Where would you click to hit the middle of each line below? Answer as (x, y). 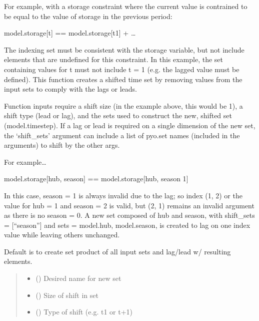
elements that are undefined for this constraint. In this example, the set (113, 59)
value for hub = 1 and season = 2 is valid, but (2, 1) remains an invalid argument (129, 205)
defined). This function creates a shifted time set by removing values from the (123, 79)
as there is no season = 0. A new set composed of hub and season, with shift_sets (129, 215)
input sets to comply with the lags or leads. (70, 89)
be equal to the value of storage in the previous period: (88, 16)
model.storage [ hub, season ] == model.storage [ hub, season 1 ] (96, 179)
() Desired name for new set (78, 278)
